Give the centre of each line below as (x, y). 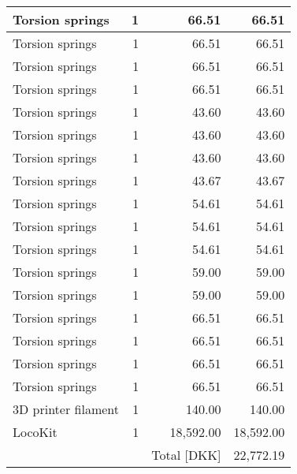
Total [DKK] (186, 455)
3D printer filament (66, 409)
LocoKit (35, 432)
